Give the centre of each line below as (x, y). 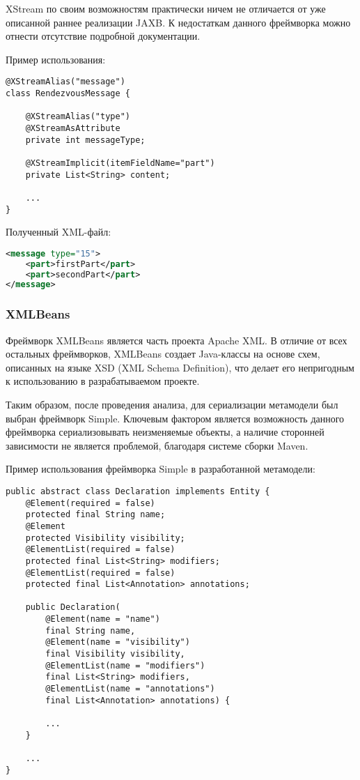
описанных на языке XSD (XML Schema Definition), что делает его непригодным (180, 367)
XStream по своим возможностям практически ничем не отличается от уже (166, 8)
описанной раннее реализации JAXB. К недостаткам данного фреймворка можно (178, 22)
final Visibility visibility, (115, 654)
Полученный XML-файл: (58, 232)
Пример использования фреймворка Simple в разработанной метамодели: (161, 469)
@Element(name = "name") (103, 619)
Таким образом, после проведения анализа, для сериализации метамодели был (172, 404)
